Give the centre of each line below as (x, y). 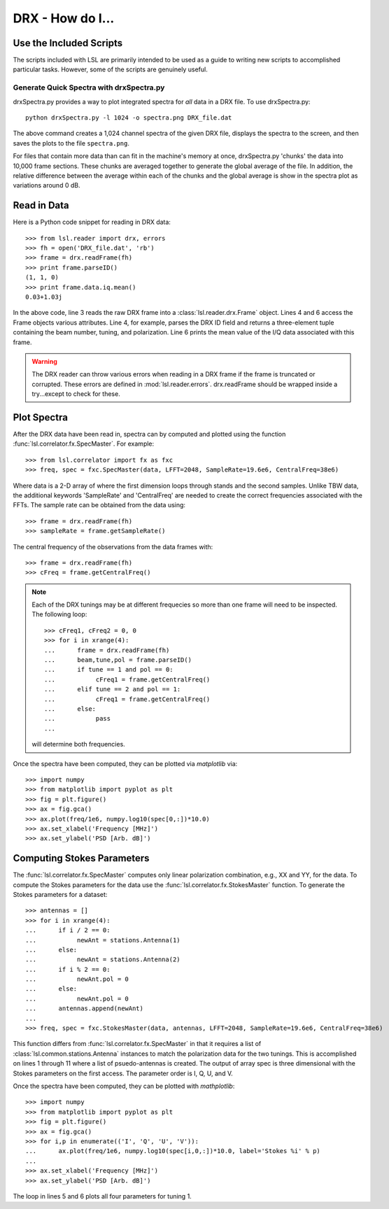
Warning (44, 361)
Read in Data (41, 205)
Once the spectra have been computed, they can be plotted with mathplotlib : (124, 1086)
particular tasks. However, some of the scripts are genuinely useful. (110, 69)
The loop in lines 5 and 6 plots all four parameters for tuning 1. (102, 1196)
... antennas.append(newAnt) (84, 1009)
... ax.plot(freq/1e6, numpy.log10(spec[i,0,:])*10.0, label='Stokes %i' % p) (173, 1151)
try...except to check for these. (76, 394)
